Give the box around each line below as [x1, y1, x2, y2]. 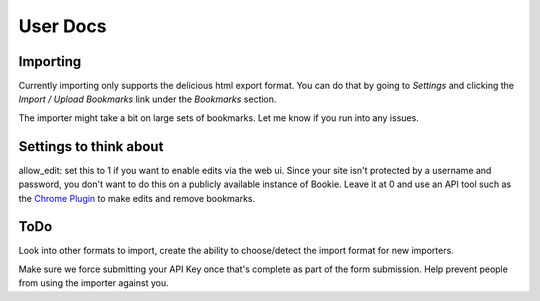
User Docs [18, 15, 107, 37]
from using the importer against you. [18, 277, 169, 289]
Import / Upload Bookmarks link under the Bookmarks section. [18, 93, 277, 105]
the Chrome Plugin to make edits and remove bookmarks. [18, 192, 256, 204]
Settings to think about [18, 138, 164, 155]
